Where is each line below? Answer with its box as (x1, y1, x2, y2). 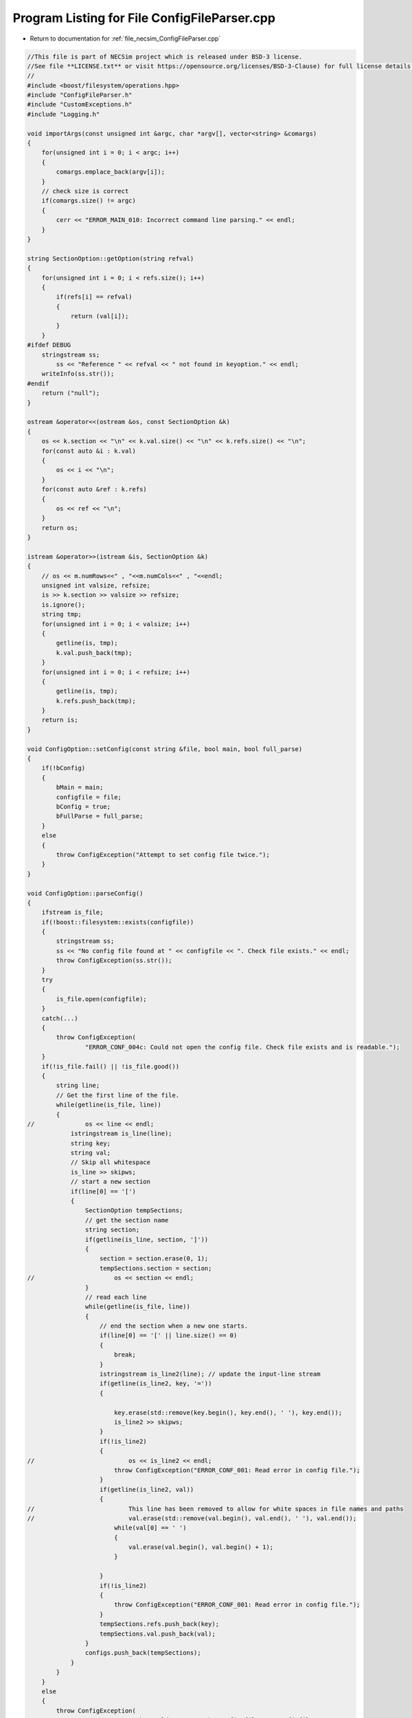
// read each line (84, 1293, 147, 1301)
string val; (70, 1149, 111, 1157)
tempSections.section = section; (100, 1264, 212, 1272)
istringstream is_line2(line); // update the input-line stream (100, 1370, 321, 1378)
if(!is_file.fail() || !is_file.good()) (41, 1062, 180, 1070)
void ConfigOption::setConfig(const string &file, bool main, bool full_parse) (27, 745, 303, 752)
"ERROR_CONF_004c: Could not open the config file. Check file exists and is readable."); (84, 1043, 400, 1051)
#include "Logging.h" (27, 110, 100, 118)
